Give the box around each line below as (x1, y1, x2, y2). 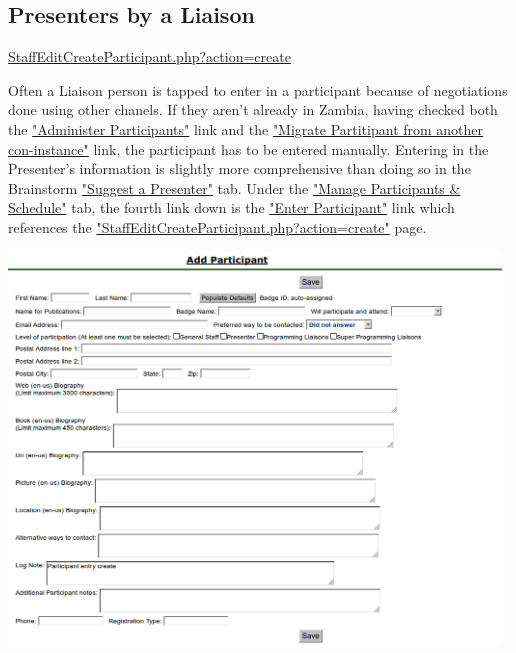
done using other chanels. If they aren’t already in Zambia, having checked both (8, 99, 498, 120)
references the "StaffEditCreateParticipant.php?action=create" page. (8, 216, 427, 237)
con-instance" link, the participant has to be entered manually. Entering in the (8, 138, 489, 159)
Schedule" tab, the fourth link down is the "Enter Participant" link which (8, 197, 455, 218)
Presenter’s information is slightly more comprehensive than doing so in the (8, 158, 471, 179)
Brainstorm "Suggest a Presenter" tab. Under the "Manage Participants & (8, 177, 461, 198)
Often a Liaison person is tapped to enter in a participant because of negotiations (8, 79, 508, 100)
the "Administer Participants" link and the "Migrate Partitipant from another (8, 118, 484, 139)
